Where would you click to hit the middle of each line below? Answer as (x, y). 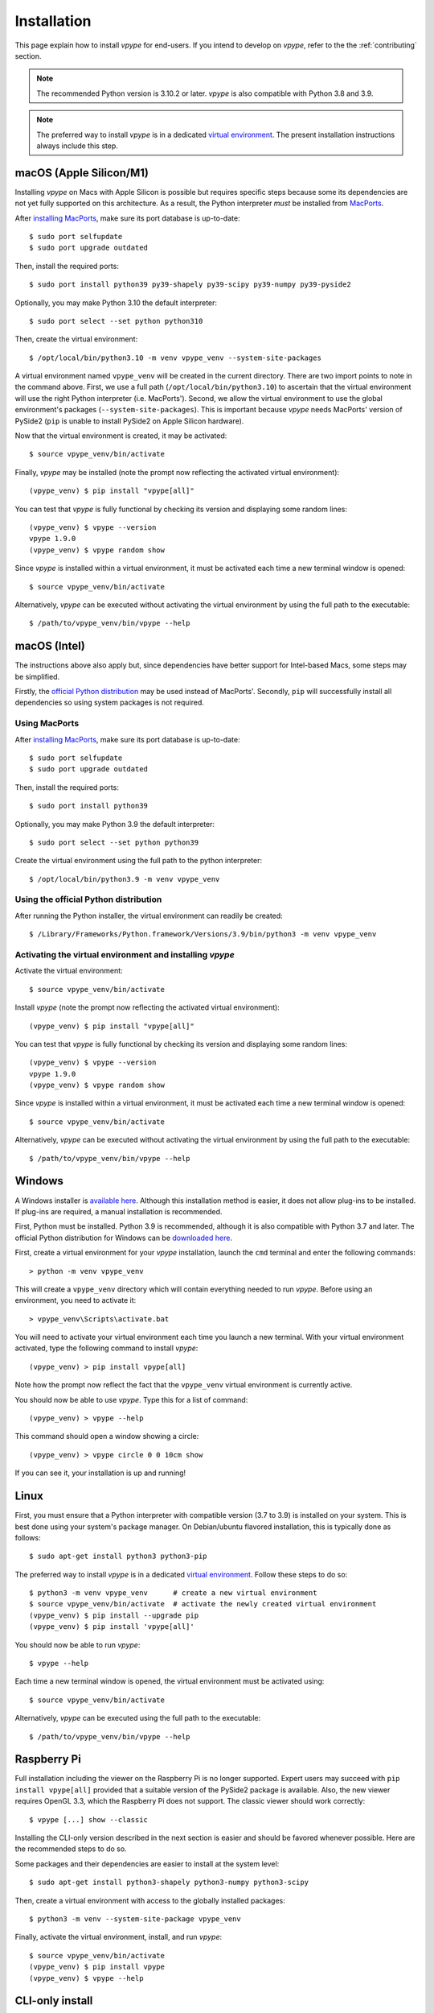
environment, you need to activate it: (76, 1300)
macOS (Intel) (50, 646)
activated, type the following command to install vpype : (106, 1348)
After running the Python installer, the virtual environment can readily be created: (149, 916)
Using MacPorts (47, 723)
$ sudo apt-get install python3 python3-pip (119, 1556)
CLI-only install (54, 2001)
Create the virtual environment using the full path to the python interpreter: (139, 861)
